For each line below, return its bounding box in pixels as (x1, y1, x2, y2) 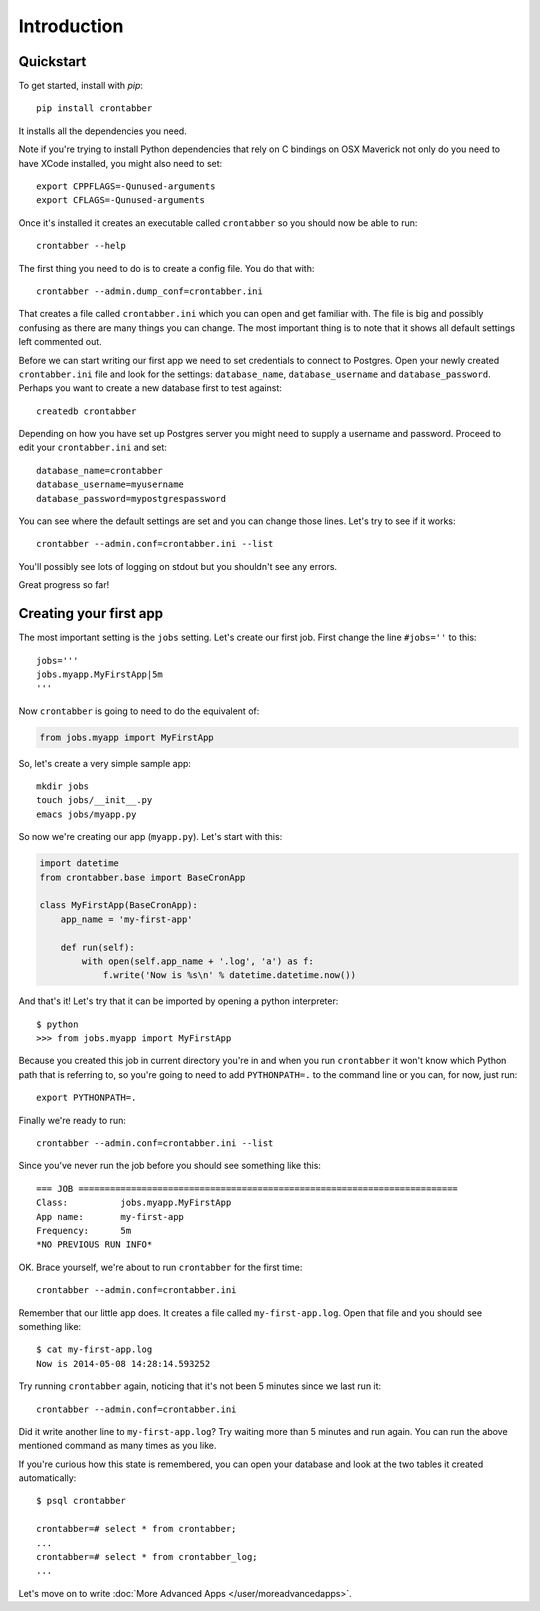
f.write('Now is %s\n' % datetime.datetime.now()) (102, 970, 357, 981)
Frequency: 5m (36, 1225, 132, 1236)
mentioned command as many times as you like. (18, 1440, 217, 1452)
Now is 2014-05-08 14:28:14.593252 (36, 1358, 211, 1369)
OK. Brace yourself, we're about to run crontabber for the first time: (18, 1261, 303, 1273)
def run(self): (60, 941, 135, 953)
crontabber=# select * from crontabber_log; (36, 1551, 259, 1563)
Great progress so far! (18, 579, 110, 591)
